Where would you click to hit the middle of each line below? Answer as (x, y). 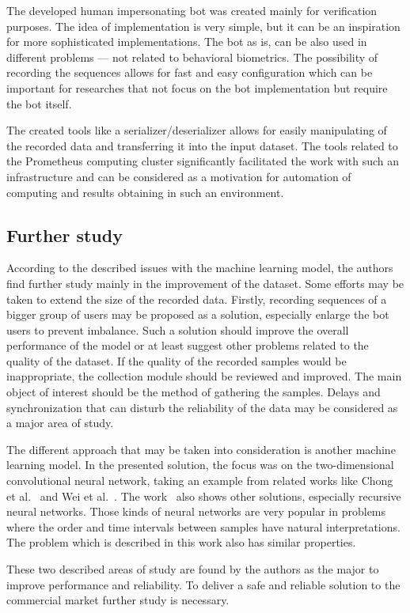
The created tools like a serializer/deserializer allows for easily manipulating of (197, 130)
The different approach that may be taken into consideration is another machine (201, 449)
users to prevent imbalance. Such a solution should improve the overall (178, 329)
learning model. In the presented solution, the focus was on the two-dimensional (200, 465)
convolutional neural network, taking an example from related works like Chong (200, 481)
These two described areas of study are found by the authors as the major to (193, 569)
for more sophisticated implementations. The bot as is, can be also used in (187, 42)
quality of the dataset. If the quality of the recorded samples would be (177, 360)
